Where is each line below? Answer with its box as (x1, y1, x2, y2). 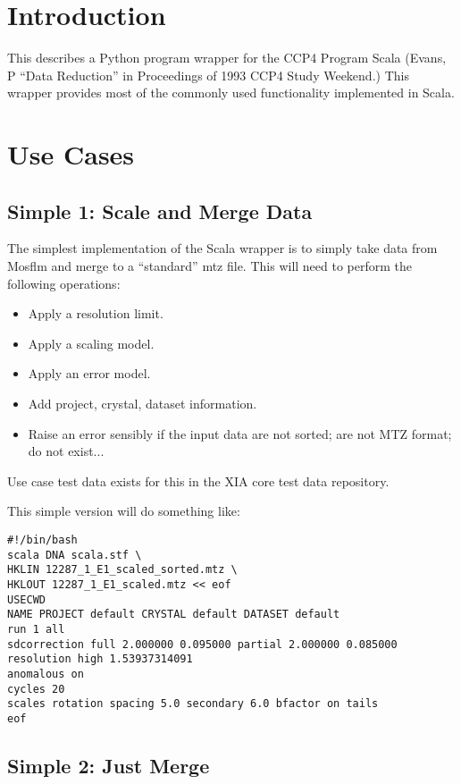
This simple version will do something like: (7, 502, 240, 520)
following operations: (7, 274, 121, 292)
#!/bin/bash (7, 534, 78, 547)
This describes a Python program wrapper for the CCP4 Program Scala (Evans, (7, 48, 447, 67)
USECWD (7, 593, 46, 606)
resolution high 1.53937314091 (7, 653, 193, 666)
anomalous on (7, 667, 84, 680)
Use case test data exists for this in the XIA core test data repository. (7, 471, 390, 490)
